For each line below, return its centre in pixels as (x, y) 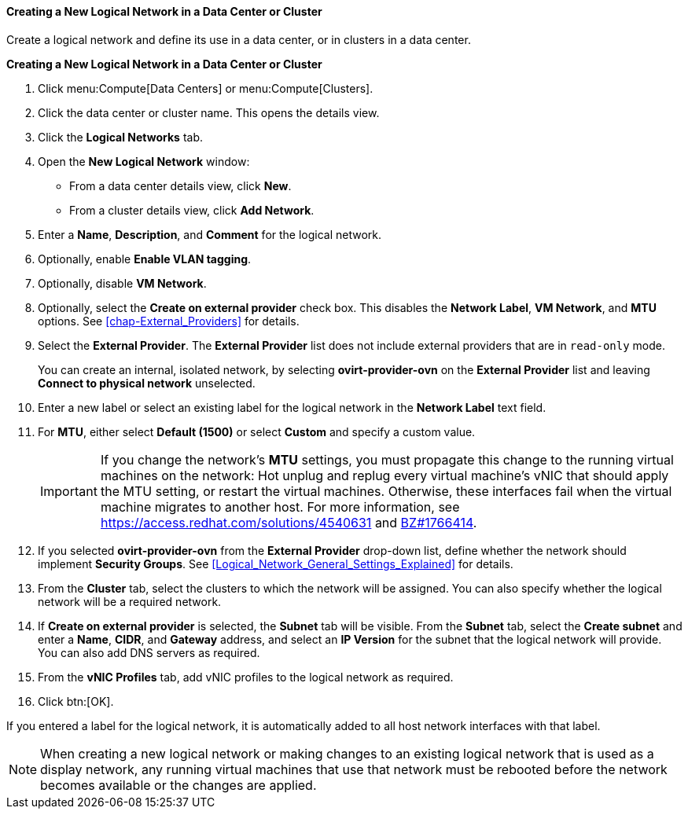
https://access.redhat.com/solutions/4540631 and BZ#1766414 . (289, 522)
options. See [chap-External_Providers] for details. (169, 321)
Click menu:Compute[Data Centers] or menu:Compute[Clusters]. (206, 88)
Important (69, 491)
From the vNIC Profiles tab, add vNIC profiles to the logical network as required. (246, 677)
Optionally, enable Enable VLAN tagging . (145, 259)
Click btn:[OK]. (76, 701)
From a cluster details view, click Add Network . (192, 210)
